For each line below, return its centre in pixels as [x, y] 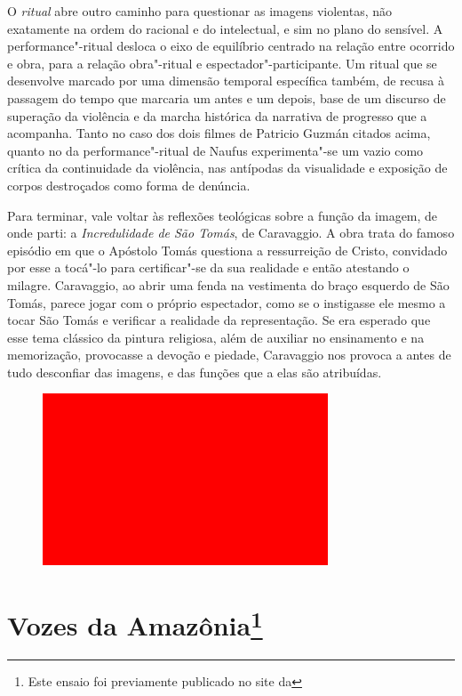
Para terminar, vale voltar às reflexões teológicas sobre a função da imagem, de [223, 215]
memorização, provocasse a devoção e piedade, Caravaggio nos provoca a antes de [229, 355]
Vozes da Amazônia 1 [135, 623]
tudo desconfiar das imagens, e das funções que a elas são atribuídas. [195, 372]
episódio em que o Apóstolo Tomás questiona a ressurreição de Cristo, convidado [227, 250]
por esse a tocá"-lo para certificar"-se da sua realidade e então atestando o [208, 267]
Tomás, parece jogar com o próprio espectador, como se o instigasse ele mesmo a [227, 302]
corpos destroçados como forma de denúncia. [129, 185]
